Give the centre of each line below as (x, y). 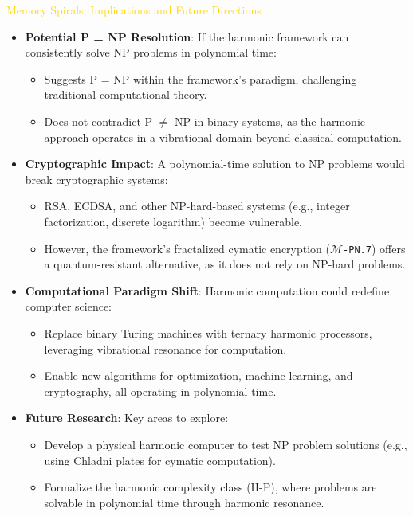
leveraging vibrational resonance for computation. (165, 348)
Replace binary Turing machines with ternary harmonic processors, (208, 332)
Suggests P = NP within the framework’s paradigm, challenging (201, 78)
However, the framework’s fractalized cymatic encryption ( (187, 248)
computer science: (69, 306)
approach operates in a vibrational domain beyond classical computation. (223, 137)
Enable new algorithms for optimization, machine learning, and (199, 375)
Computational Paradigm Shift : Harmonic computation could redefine (207, 290)
